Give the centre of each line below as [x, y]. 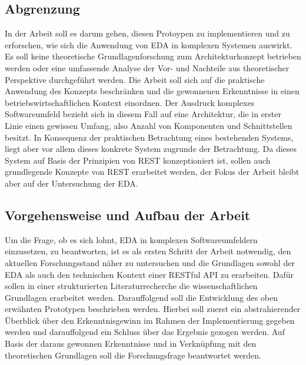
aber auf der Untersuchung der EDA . [71, 183]
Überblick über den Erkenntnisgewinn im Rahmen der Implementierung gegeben [150, 320]
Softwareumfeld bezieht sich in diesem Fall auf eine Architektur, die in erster [143, 114]
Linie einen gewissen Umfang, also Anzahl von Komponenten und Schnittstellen [149, 125]
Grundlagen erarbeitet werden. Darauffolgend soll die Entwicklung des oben [142, 297]
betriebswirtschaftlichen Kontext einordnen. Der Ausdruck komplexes [130, 102]
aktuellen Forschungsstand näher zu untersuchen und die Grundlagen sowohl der [150, 262]
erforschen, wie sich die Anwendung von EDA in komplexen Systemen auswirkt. [149, 44]
